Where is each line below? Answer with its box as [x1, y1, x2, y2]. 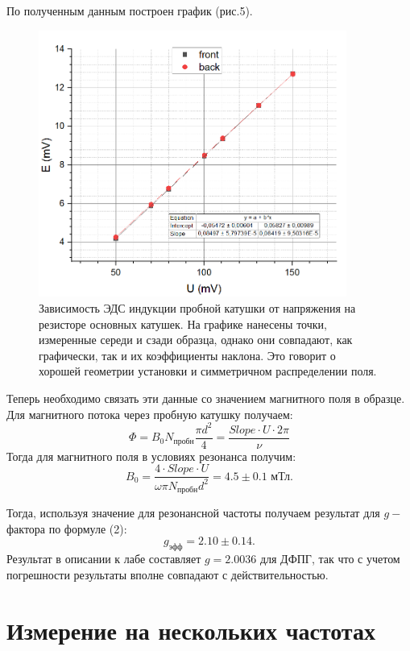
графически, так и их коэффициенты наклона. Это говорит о [39, 346, 336, 363]
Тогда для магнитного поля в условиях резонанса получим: [6, 447, 296, 464]
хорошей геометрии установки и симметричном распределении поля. [39, 363, 377, 379]
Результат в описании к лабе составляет [6, 550, 201, 567]
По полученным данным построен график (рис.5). [6, 2, 253, 19]
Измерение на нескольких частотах [6, 613, 375, 646]
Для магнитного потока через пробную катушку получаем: [6, 405, 293, 422]
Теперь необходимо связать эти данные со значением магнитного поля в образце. [6, 389, 405, 406]
